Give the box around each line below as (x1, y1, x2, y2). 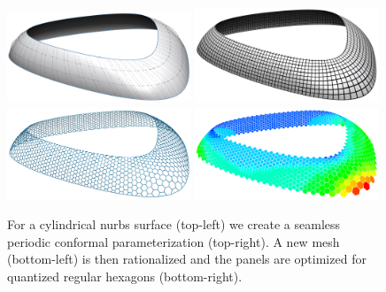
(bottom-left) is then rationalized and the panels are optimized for (7, 250, 367, 268)
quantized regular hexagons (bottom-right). (7, 266, 243, 285)
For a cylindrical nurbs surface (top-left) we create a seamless (7, 215, 341, 234)
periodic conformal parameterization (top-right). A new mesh (7, 232, 340, 250)
